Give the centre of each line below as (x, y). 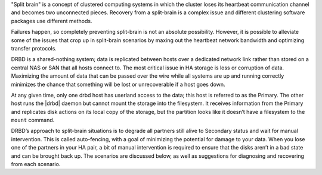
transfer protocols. (34, 48)
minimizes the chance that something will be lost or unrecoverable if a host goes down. (118, 84)
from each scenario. (36, 164)
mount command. (33, 120)
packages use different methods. (52, 21)
